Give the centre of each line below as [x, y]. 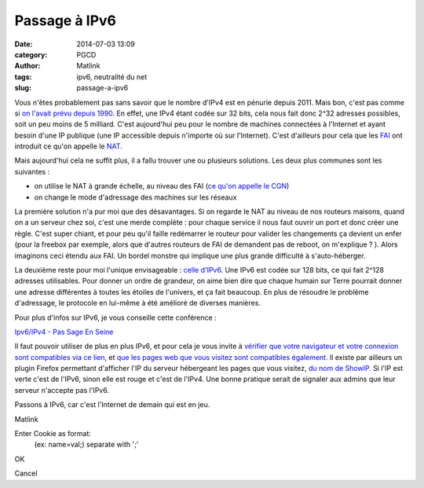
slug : [23, 88]
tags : [23, 77]
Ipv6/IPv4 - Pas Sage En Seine [64, 332]
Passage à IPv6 [66, 20]
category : [31, 54]
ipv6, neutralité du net [112, 77]
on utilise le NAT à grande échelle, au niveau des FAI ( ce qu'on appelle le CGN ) [162, 186]
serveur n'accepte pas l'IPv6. [62, 390]
